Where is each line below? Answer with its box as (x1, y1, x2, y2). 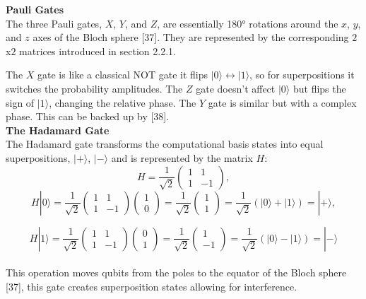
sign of (6, 95, 35, 110)
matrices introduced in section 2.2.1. (19, 43, 176, 58)
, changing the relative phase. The (49, 95, 196, 110)
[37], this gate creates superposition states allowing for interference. (6, 279, 297, 293)
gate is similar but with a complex (208, 95, 357, 110)
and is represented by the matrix (111, 150, 253, 165)
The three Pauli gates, (6, 16, 102, 30)
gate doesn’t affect (196, 81, 276, 95)
